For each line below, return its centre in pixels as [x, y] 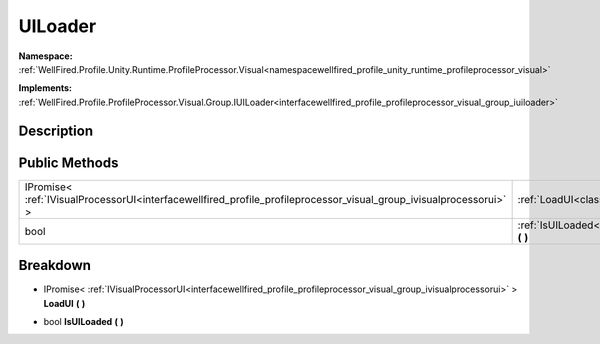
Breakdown [55, 265]
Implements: [45, 88]
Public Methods [68, 162]
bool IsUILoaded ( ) [83, 321]
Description [56, 130]
